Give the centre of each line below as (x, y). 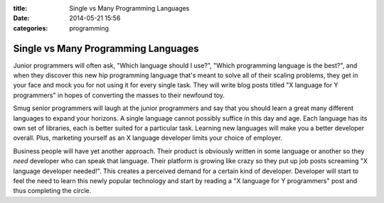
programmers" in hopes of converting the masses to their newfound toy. (119, 95)
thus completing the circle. (52, 191)
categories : (31, 28)
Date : (21, 18)
